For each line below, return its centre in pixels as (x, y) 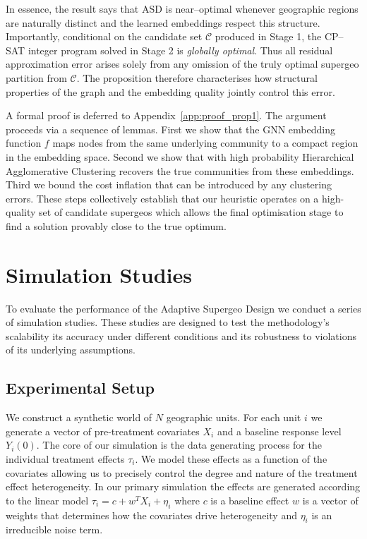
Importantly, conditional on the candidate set (104, 36)
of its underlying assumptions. (71, 350)
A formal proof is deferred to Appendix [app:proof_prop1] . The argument (166, 115)
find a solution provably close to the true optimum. (116, 225)
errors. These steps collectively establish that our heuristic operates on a (162, 198)
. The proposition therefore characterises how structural (197, 77)
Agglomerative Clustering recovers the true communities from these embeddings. (180, 170)
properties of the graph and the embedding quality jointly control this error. (170, 91)
